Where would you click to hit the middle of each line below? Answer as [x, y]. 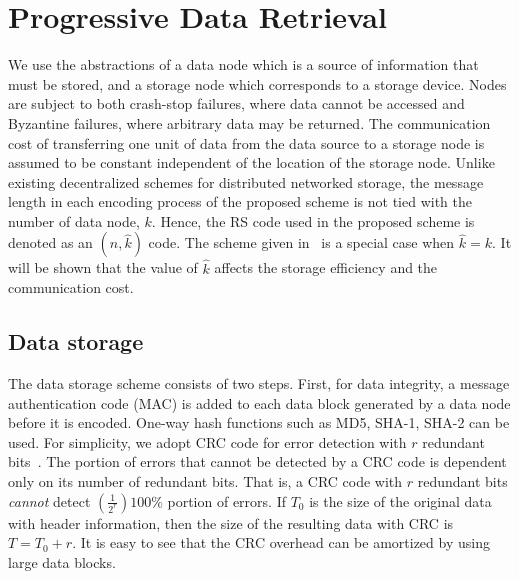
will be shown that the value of [103, 267]
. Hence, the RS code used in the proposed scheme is [313, 220]
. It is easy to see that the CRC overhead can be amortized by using [281, 542]
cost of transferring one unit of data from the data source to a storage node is [246, 142]
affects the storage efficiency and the [326, 267]
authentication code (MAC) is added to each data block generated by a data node [259, 402]
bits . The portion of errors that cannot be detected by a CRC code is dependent [257, 461]
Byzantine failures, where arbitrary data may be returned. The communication [249, 122]
